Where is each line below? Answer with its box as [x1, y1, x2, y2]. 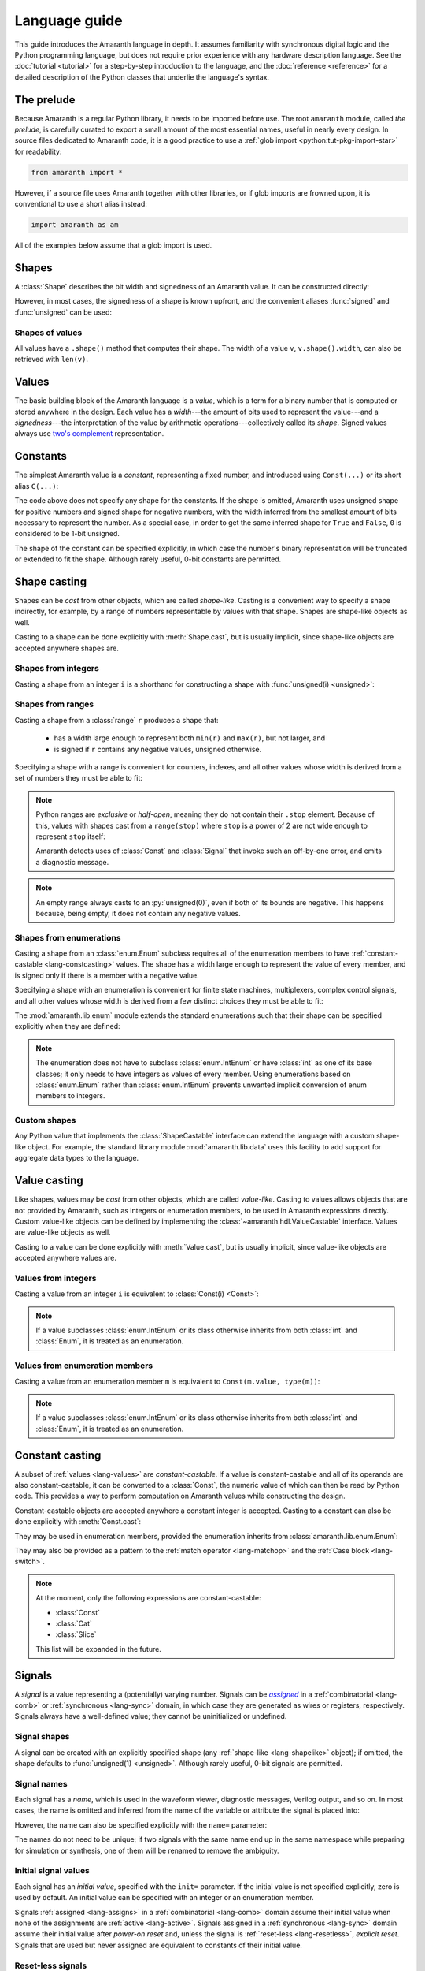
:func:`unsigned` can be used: [14, 307, 113, 317]
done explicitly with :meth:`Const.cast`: [14, 1517, 142, 1526]
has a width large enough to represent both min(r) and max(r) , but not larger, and [54, 733, 326, 743]
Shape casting [14, 575, 87, 588]
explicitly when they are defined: [14, 1022, 121, 1031]
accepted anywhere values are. [14, 1254, 117, 1263]
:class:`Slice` [55, 1630, 98, 1639]
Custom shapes [14, 1115, 76, 1126]
